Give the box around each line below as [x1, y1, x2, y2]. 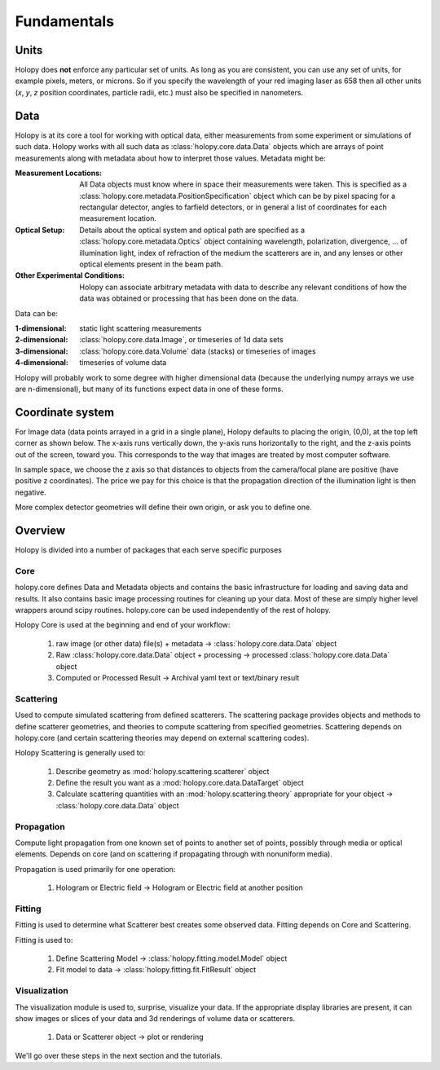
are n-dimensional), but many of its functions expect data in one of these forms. [15, 384, 284, 394]
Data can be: [15, 308, 59, 318]
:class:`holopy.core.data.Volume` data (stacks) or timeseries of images [79, 346, 317, 356]
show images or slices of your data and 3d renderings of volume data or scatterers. [15, 1014, 296, 1024]
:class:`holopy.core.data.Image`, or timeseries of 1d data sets [79, 335, 284, 345]
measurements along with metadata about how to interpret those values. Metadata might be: [15, 153, 326, 163]
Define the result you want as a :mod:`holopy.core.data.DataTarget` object [55, 778, 305, 788]
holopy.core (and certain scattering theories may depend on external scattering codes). [15, 733, 310, 742]
